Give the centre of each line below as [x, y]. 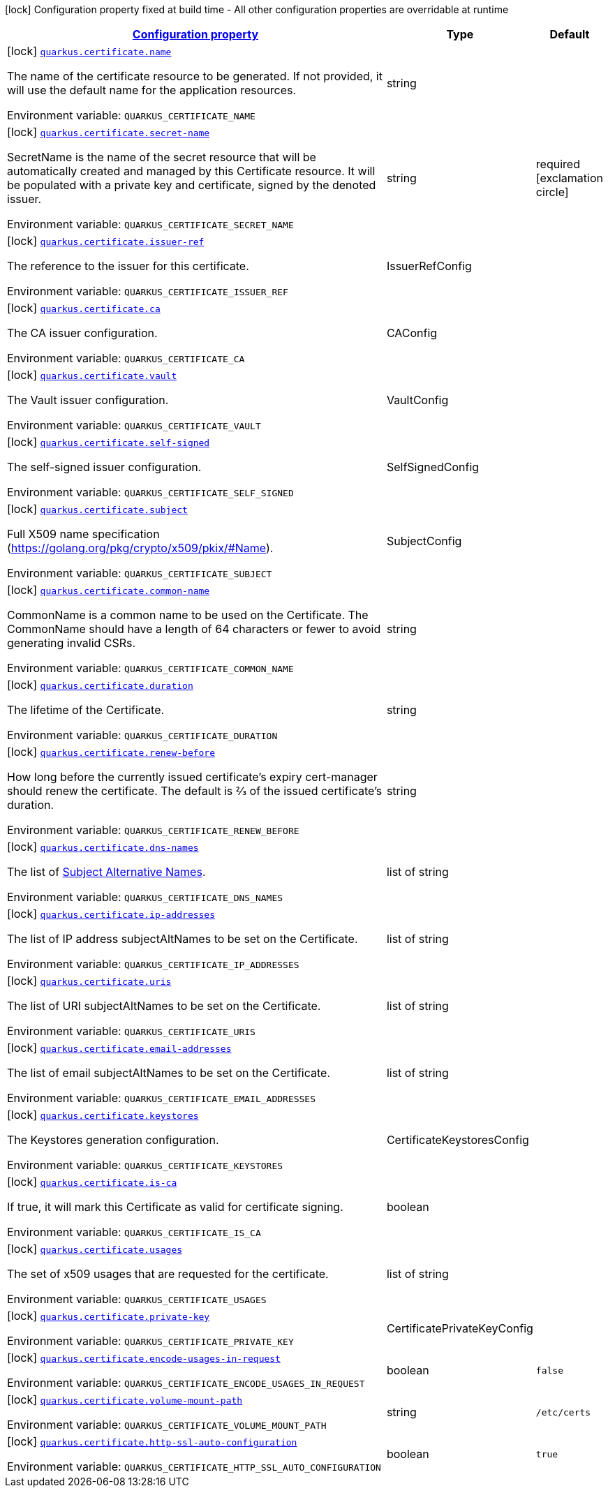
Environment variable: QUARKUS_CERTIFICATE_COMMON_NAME [150, 668]
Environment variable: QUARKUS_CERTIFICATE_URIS [131, 1031]
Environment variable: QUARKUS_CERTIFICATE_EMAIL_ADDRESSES [162, 1098]
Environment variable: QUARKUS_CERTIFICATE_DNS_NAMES [145, 897]
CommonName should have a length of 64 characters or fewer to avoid [194, 629]
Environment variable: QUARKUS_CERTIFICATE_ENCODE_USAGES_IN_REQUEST [186, 1383]
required [558, 164]
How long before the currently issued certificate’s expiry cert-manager [192, 777]
